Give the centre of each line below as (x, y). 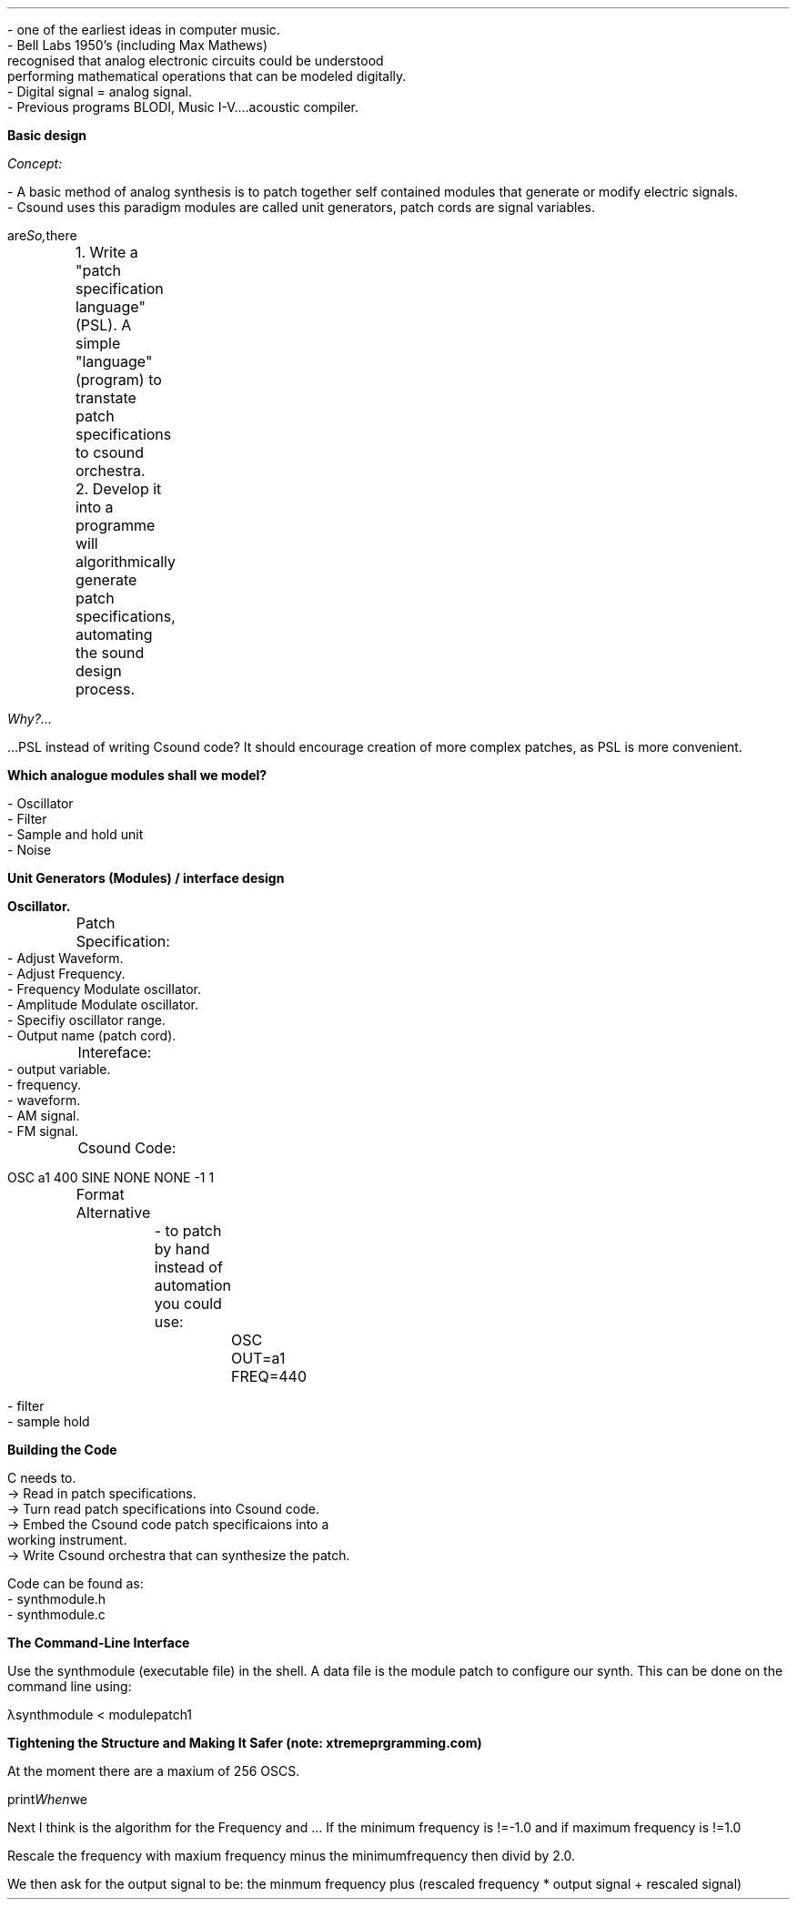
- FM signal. (43, 1131)
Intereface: (115, 1052)
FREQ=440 (269, 1376)
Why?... (30, 719)
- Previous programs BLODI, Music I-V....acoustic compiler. (183, 107)
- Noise (30, 850)
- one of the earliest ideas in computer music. (144, 30)
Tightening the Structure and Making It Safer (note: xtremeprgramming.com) (245, 1743)
